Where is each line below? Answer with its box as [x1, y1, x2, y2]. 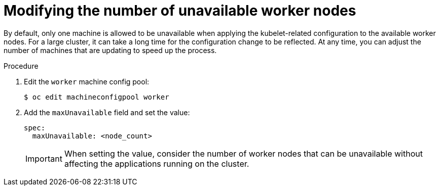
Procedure [4, 61, 39, 70]
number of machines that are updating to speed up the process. [4, 45, 217, 55]
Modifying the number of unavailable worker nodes [4, 2, 356, 19]
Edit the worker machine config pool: [24, 77, 150, 86]
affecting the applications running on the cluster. [64, 158, 249, 169]
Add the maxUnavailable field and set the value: [24, 108, 190, 117]
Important [25, 153, 62, 164]
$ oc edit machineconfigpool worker [24, 92, 169, 101]
